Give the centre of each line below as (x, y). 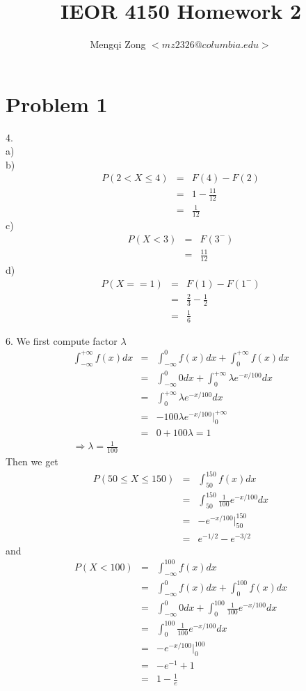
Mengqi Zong (118, 44)
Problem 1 (57, 103)
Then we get (32, 461)
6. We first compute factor (62, 340)
